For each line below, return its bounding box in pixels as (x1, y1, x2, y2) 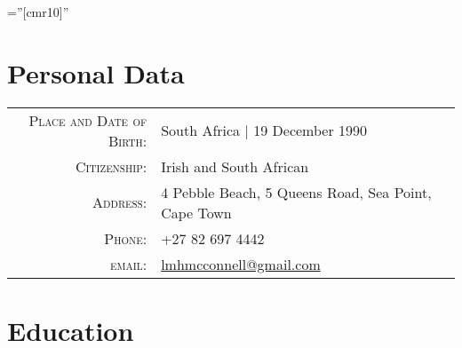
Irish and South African (161, 155, 309, 177)
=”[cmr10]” (7, 3, 69, 20)
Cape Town (161, 202, 232, 223)
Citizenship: (75, 155, 147, 177)
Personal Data (7, 54, 185, 91)
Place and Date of (28, 109, 147, 130)
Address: (92, 192, 147, 213)
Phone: (104, 227, 147, 249)
